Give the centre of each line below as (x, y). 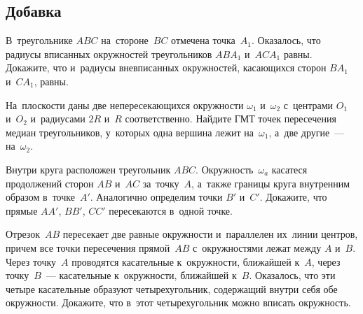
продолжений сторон (50, 183)
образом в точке (40, 197)
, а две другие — (307, 132)
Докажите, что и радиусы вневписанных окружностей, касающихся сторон (166, 67)
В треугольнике (39, 40)
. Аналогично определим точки (156, 197)
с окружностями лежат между (257, 247)
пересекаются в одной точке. (171, 210)
